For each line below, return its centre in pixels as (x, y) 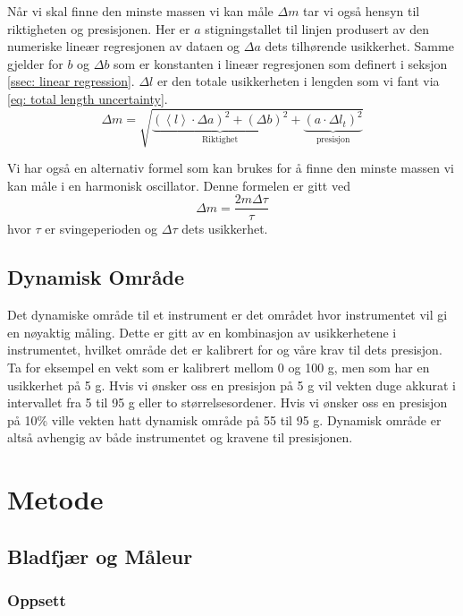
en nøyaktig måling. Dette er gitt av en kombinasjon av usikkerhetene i (202, 332)
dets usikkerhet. (225, 229)
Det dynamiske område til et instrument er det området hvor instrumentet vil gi (227, 315)
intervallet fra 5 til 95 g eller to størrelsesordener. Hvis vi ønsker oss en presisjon (227, 402)
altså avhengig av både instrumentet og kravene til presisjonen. (180, 437)
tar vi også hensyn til (362, 11)
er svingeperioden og (101, 229)
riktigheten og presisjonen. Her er (99, 28)
